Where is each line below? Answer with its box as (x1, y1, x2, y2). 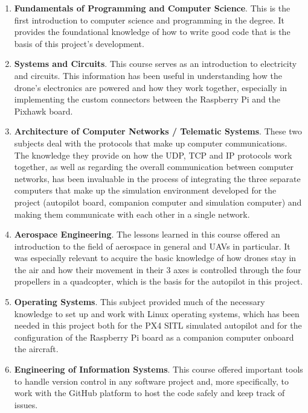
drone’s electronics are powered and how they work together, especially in (14, 81, 287, 93)
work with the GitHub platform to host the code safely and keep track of (14, 386, 285, 399)
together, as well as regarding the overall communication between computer (14, 160, 294, 173)
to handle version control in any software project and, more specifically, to (14, 374, 289, 387)
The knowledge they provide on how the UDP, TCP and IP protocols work (14, 148, 292, 161)
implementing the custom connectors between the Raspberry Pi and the (14, 93, 280, 106)
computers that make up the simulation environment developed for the (14, 184, 277, 197)
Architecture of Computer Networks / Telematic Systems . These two (14, 125, 302, 137)
